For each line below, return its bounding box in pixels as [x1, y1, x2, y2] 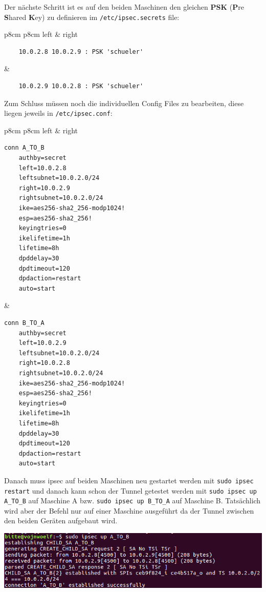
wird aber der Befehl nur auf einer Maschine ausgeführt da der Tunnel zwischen [4, 505, 254, 516]
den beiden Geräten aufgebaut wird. [4, 515, 118, 526]
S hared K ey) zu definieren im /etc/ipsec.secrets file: [4, 11, 180, 22]
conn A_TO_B [4, 144, 45, 152]
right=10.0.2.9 [18, 184, 70, 192]
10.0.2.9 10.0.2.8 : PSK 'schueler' [18, 83, 144, 90]
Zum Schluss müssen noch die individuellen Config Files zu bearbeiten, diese [4, 97, 244, 108]
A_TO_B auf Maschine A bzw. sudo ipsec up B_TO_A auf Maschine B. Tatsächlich [4, 495, 261, 506]
